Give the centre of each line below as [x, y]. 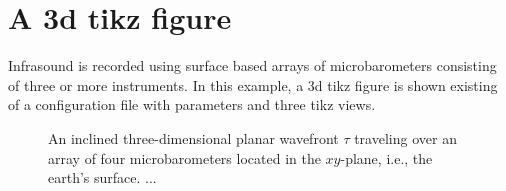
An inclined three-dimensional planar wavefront [193, 137]
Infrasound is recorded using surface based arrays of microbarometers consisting [252, 65]
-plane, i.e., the [386, 157]
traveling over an [405, 137]
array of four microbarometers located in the [184, 157]
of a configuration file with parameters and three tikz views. [192, 104]
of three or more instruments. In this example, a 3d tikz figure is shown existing [253, 84]
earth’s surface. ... [102, 177]
